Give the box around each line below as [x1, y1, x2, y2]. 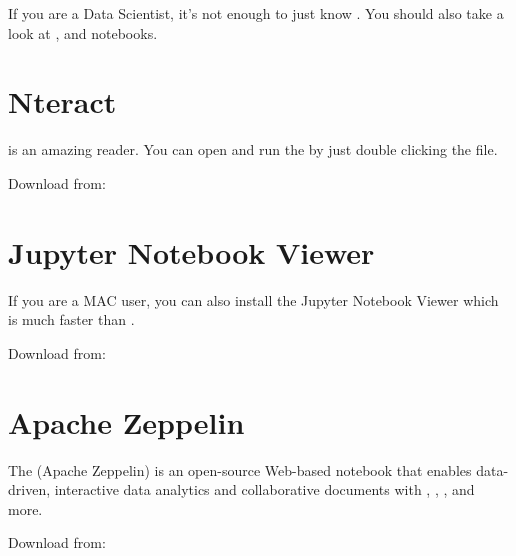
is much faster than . [8, 309, 135, 330]
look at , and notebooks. [8, 22, 158, 43]
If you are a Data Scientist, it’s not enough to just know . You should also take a [8, 3, 504, 23]
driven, [8, 479, 51, 500]
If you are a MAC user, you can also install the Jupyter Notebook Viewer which [8, 289, 499, 310]
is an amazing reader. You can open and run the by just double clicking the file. [8, 139, 498, 160]
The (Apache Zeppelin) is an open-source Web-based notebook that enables [8, 459, 472, 480]
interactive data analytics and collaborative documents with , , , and [54, 479, 475, 500]
